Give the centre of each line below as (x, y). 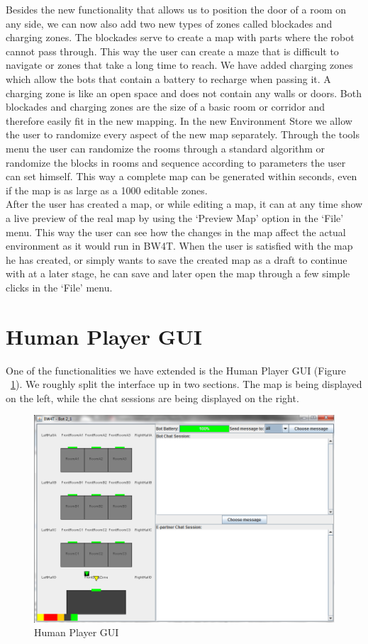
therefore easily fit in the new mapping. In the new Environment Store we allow (179, 120)
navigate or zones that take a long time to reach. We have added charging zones (179, 65)
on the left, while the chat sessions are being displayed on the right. (152, 398)
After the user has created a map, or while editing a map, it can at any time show (184, 204)
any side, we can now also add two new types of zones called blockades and (169, 23)
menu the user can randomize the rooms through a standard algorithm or (166, 148)
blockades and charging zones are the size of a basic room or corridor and (166, 107)
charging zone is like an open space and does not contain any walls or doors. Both (184, 93)
